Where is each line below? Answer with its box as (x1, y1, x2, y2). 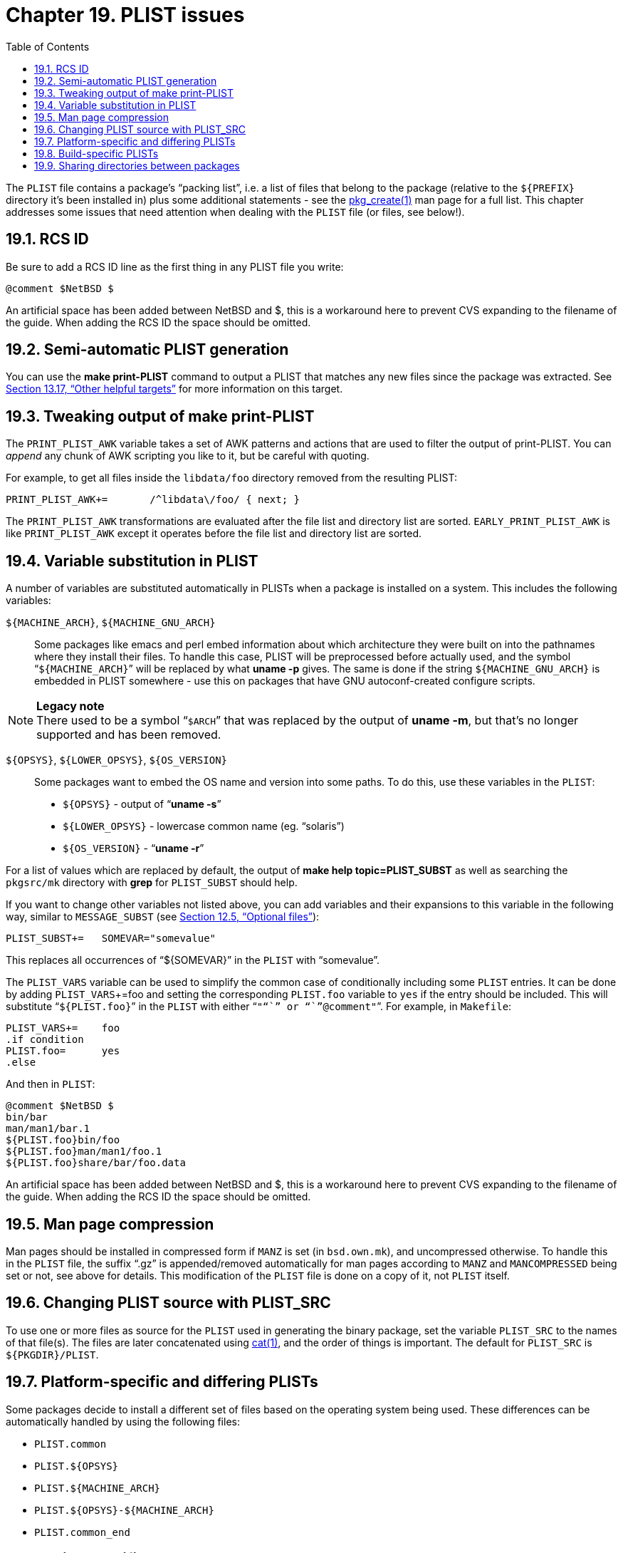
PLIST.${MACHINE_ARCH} (34, 1482, 161, 1494)
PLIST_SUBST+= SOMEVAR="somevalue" (6, 933, 216, 945)
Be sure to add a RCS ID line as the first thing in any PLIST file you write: (6, 260, 344, 273)
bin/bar (6, 1111, 48, 1123)
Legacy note (36, 699, 105, 714)
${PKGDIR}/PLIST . (6, 1348, 99, 1361)
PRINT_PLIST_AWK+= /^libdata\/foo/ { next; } (6, 494, 300, 506)
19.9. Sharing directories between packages (34, 159, 240, 172)
